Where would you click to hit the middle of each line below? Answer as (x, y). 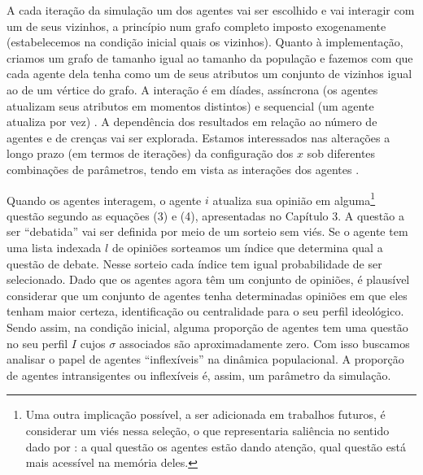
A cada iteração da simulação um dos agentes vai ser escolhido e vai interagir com (211, 10)
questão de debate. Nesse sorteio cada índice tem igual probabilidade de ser (194, 263)
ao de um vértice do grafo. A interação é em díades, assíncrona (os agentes (192, 89)
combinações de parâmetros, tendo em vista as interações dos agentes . (183, 169)
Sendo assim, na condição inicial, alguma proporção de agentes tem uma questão (207, 327)
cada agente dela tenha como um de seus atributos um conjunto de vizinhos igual (209, 74)
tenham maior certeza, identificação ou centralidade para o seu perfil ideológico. (205, 311)
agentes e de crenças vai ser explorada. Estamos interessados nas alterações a (198, 137)
